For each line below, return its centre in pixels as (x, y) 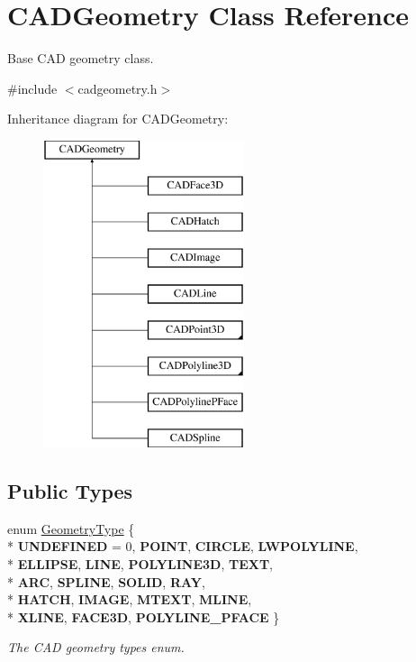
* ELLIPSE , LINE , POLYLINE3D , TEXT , (140, 564)
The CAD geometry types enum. (96, 647)
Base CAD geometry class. (81, 58)
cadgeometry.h (118, 88)
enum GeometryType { (71, 528)
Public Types (70, 491)
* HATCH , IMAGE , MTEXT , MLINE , (130, 599)
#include (32, 88)
